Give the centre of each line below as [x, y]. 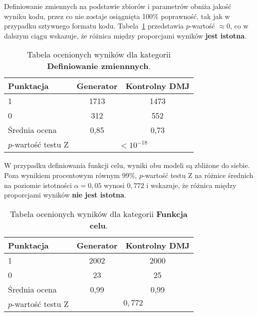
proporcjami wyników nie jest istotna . [65, 195]
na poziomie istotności [38, 185]
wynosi [114, 185]
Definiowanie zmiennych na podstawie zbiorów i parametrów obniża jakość [118, 6]
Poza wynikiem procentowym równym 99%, [71, 175]
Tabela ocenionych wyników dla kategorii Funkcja [99, 213]
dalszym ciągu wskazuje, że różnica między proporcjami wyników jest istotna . [125, 35]
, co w [239, 26]
